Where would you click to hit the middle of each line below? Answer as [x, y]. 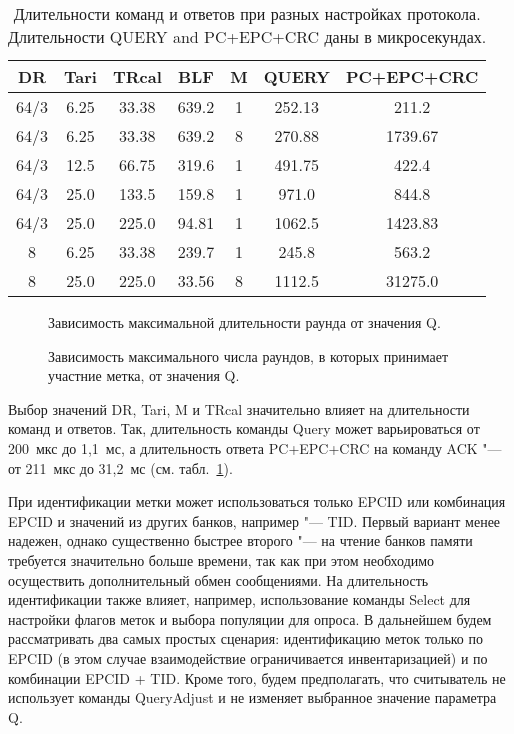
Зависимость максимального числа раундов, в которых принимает [248, 355]
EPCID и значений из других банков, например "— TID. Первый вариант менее [254, 520]
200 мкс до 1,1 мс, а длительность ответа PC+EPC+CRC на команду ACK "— [255, 447]
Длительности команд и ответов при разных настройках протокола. [247, 13]
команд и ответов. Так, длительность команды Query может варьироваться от [244, 428]
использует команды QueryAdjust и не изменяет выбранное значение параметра [252, 697]
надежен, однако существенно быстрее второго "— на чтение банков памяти [240, 540]
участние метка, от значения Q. [144, 375]
